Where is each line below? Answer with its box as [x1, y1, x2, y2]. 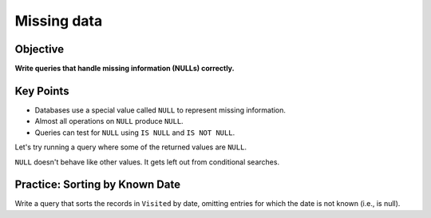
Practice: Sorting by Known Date [14, 178, 181, 192]
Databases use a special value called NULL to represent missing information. [34, 105, 287, 115]
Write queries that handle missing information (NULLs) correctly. [14, 64, 235, 73]
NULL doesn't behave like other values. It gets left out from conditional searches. [14, 157, 279, 167]
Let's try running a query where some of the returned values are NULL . [14, 142, 247, 152]
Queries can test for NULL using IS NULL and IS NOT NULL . [34, 128, 235, 137]
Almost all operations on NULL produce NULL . [34, 117, 184, 126]
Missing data [14, 12, 103, 30]
